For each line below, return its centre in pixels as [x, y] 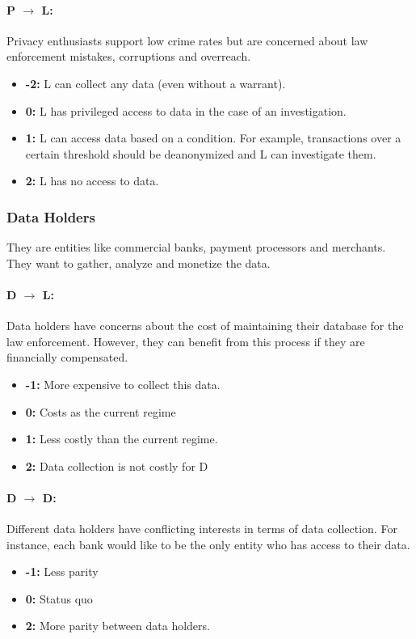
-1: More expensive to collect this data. [123, 384]
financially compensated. [67, 357]
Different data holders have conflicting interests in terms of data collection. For [202, 529]
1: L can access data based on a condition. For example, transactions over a [213, 138]
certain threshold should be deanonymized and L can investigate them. [201, 153]
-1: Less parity [62, 571]
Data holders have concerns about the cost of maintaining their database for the [205, 326]
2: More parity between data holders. [118, 626]
